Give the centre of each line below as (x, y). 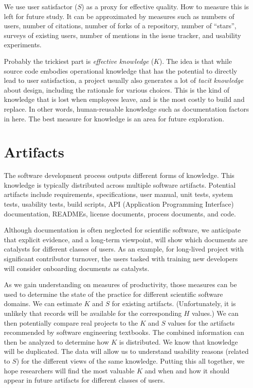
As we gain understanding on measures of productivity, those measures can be (120, 284)
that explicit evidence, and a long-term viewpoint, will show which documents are (126, 239)
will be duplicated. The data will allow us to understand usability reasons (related (126, 351)
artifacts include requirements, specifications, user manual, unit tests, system (118, 194)
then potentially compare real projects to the (71, 322)
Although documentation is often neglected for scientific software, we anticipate (122, 230)
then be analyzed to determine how (56, 341)
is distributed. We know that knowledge (179, 341)
